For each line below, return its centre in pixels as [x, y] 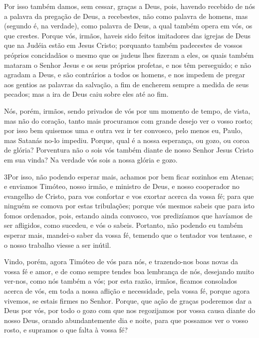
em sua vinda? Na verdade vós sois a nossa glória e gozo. [91, 159]
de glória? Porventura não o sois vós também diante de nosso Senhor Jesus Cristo [129, 150]
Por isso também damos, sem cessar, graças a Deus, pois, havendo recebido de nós [129, 6]
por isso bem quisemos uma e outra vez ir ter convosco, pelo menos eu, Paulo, [123, 130]
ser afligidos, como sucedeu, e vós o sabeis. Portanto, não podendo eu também [124, 225]
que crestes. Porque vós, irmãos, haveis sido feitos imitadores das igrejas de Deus [128, 35]
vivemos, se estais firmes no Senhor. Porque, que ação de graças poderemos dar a [128, 300]
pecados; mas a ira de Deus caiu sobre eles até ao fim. [86, 94]
